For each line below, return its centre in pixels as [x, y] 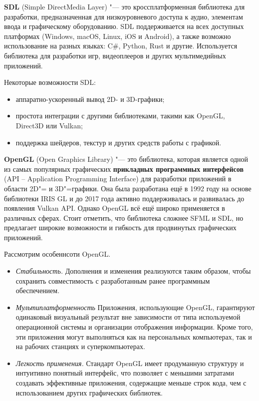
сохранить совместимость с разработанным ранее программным [113, 280]
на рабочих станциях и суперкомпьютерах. [80, 346]
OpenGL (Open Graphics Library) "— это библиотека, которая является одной [126, 159]
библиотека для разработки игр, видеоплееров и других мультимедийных [115, 55]
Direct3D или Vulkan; [49, 125]
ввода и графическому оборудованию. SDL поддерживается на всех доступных [124, 26]
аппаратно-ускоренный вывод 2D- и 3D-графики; [90, 99]
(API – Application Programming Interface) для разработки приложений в [118, 179]
